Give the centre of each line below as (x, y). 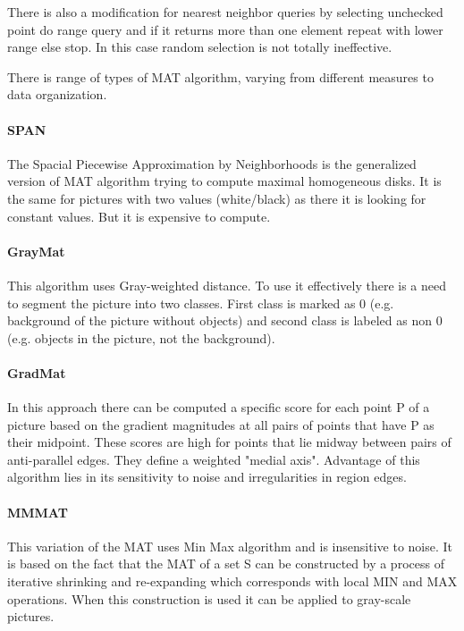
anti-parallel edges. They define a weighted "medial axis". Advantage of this (214, 459)
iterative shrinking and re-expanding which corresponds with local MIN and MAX (232, 581)
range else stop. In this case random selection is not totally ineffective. (200, 47)
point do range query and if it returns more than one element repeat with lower (225, 29)
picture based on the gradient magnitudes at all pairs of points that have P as (221, 424)
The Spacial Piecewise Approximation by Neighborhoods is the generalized (212, 163)
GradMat (37, 372)
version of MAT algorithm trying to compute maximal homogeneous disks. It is (224, 181)
